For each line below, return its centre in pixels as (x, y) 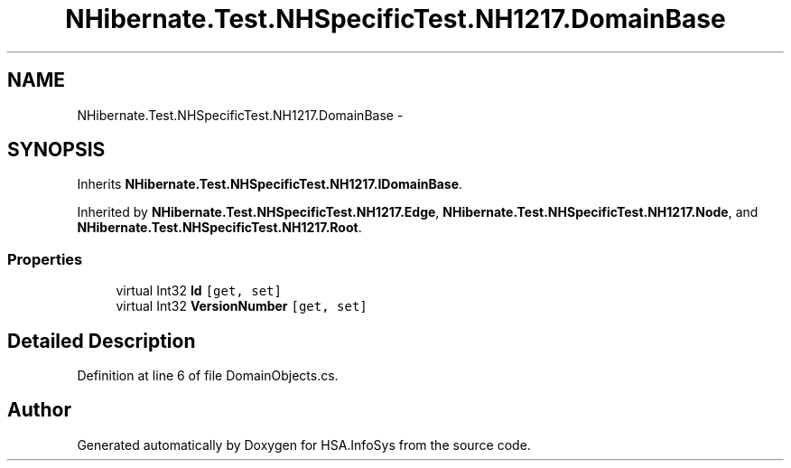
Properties (45, 259)
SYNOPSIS (56, 150)
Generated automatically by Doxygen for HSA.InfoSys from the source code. (304, 445)
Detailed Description (102, 341)
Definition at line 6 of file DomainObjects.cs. (208, 376)
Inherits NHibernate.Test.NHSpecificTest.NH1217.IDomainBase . (270, 184)
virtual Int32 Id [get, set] (199, 291)
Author (39, 410)
